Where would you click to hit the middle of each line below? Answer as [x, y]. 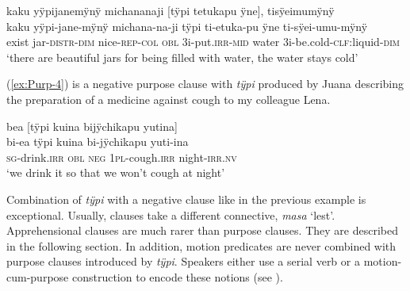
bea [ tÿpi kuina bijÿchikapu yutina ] [92, 126]
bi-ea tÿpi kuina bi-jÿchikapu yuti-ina [98, 142]
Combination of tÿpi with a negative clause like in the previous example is [186, 199]
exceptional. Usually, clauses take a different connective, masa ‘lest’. [171, 214]
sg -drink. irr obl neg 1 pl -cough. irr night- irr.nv [122, 157]
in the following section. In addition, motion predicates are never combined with [201, 245]
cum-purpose [38, 276]
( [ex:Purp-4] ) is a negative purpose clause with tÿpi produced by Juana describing [205, 84]
